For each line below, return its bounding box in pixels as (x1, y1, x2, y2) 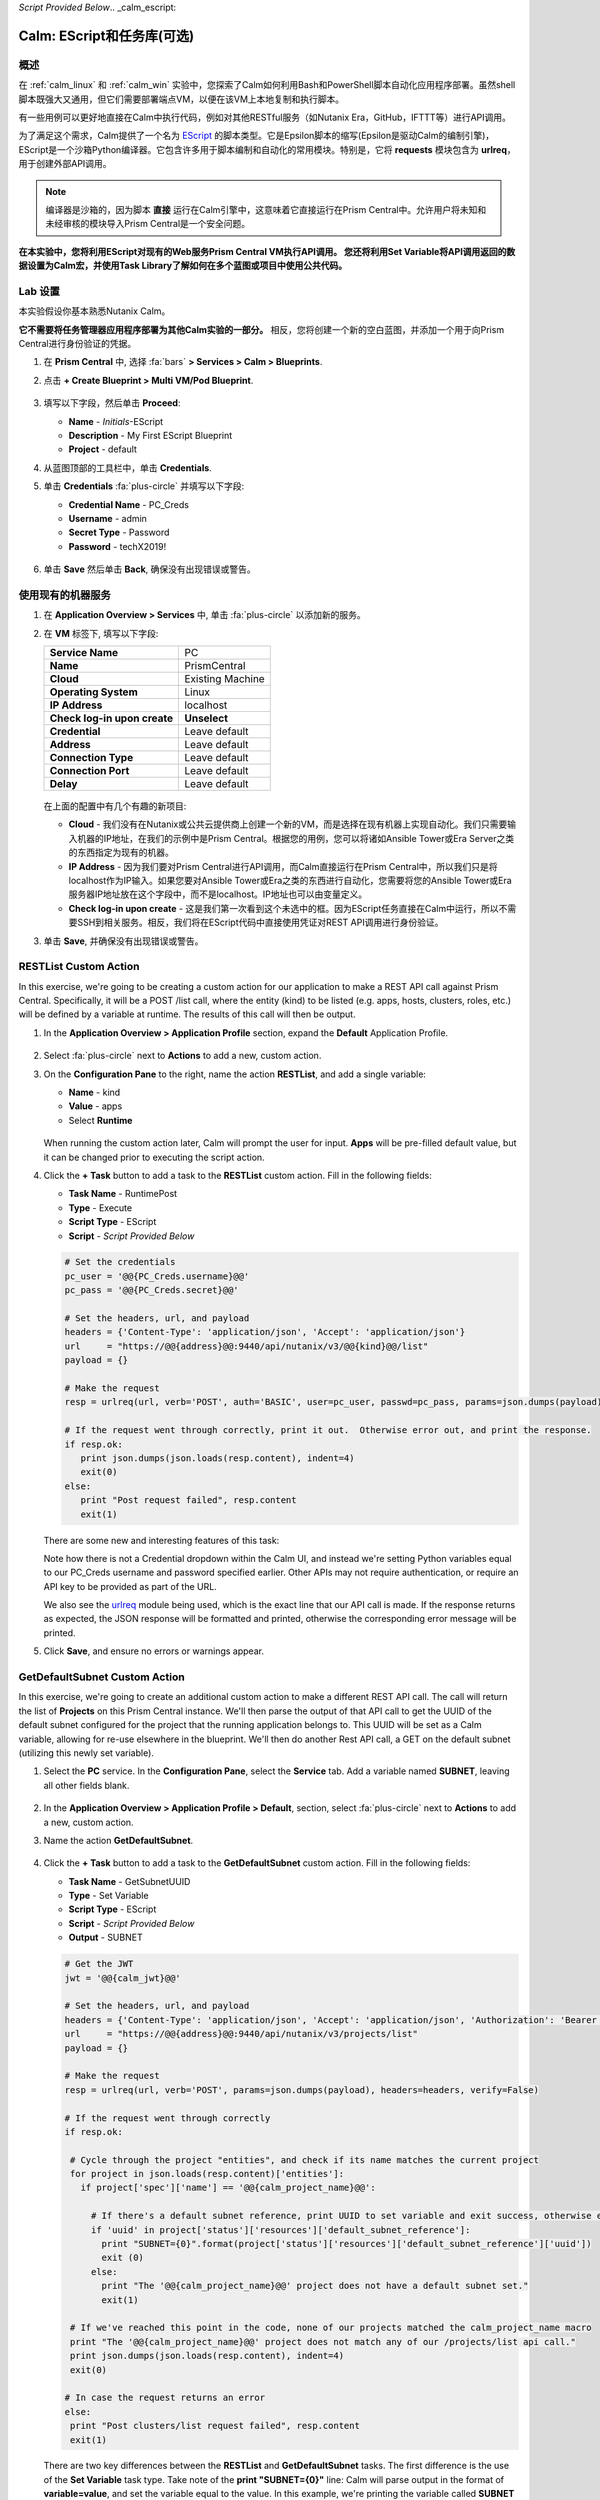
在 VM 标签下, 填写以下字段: (43, 627, 159, 639)
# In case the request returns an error (64, 2392, 265, 2404)
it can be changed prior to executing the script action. (43, 1151, 265, 1163)
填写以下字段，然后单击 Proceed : (43, 397, 181, 409)
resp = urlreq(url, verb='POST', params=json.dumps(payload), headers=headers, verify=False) (64, 2084, 540, 2095)
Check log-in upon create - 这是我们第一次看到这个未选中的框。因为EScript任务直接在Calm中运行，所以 (68, 902, 499, 914)
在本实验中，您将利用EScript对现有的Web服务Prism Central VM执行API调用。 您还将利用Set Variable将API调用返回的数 (18, 245, 516, 257)
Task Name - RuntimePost (68, 1188, 178, 1200)
